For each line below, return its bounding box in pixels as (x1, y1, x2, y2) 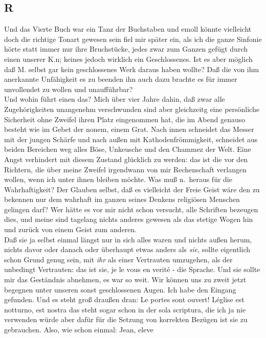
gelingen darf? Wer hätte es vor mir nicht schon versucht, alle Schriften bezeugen (4, 204, 258, 214)
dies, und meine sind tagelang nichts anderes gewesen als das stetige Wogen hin (4, 214, 253, 224)
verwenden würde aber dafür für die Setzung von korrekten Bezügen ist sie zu (4, 314, 248, 325)
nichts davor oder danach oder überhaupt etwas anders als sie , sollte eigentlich (4, 244, 250, 255)
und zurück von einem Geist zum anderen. (4, 224, 137, 235)
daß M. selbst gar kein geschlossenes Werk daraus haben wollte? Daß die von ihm (4, 63, 259, 74)
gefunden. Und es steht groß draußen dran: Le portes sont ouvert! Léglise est (4, 294, 245, 305)
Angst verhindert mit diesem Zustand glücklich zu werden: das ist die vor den (4, 153, 248, 164)
